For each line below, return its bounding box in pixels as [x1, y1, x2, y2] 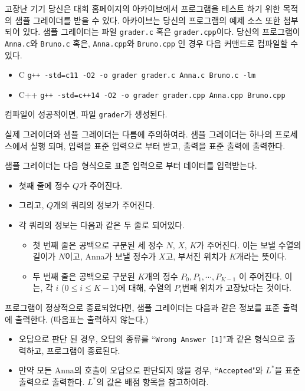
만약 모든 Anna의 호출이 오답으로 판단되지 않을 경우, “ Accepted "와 [18, 364, 263, 376]
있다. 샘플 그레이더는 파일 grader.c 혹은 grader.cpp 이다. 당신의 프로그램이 [22, 25, 300, 38]
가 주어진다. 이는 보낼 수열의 [196, 238, 301, 251]
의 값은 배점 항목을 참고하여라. [96, 376, 209, 388]
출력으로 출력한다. [18, 376, 85, 388]
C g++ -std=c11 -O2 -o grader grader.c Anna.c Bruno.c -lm [18, 68, 256, 81]
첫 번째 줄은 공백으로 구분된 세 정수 [32, 238, 163, 251]
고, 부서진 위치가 [165, 250, 227, 262]
